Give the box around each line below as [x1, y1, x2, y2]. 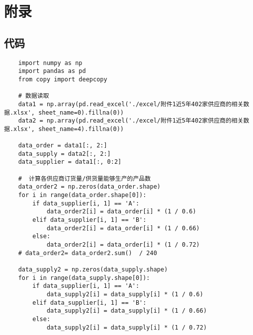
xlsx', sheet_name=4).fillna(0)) [13, 125, 124, 133]
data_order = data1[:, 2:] [18, 142, 107, 149]
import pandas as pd [18, 67, 86, 75]
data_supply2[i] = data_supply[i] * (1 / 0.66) [46, 307, 207, 315]
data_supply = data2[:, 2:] [18, 150, 111, 157]
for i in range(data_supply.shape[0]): [18, 274, 150, 281]
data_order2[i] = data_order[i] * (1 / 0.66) [46, 224, 200, 232]
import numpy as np [18, 59, 83, 67]
